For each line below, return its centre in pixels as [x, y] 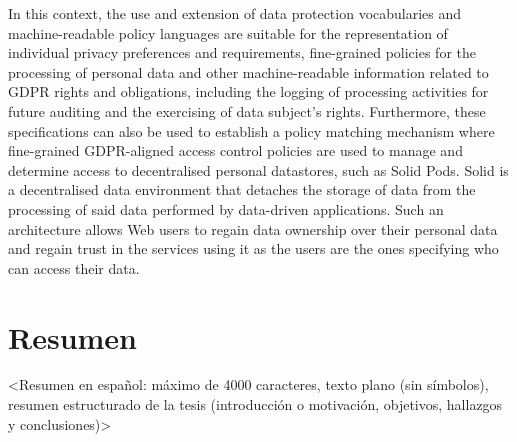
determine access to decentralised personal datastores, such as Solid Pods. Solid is [258, 169]
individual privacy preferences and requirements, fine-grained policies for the [242, 52]
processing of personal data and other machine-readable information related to [248, 71]
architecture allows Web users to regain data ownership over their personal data [253, 228]
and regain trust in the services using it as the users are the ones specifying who [253, 248]
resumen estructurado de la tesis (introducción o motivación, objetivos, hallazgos [255, 404]
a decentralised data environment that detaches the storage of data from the [242, 189]
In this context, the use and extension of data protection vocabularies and [235, 13]
